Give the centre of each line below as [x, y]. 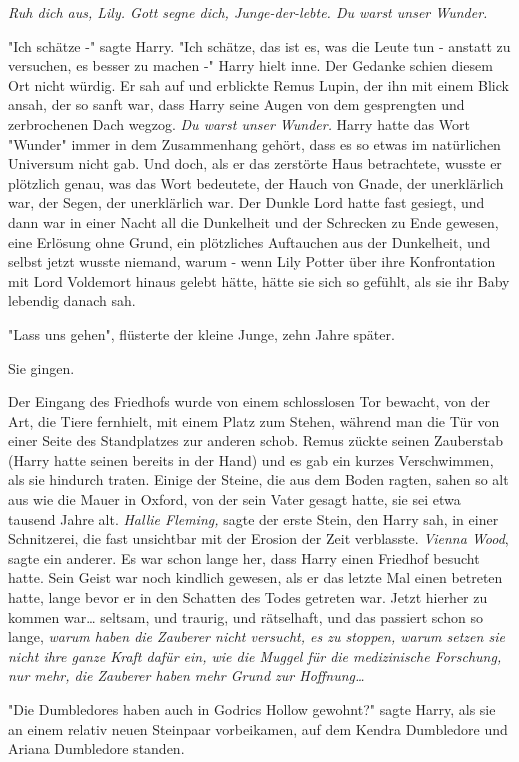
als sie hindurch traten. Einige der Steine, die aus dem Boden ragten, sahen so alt [258, 479]
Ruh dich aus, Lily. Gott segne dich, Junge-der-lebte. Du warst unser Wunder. [248, 12]
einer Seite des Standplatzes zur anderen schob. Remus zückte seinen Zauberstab [256, 440]
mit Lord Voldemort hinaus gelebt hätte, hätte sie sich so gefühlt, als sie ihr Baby [259, 280]
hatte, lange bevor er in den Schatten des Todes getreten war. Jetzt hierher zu [248, 597]
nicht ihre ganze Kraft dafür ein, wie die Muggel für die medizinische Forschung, [255, 655]
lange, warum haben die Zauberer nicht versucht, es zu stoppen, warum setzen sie [256, 636]
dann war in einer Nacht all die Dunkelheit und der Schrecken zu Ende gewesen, [253, 221]
